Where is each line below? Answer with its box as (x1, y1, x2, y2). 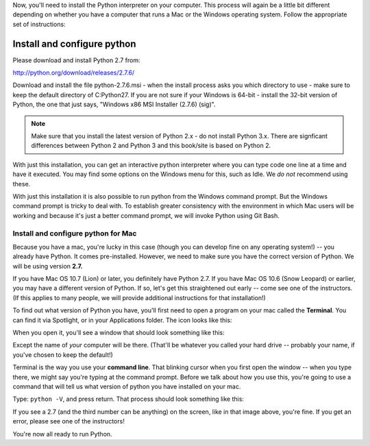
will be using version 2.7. (12, 262, 83, 270)
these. (12, 179, 31, 188)
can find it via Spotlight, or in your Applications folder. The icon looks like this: (12, 316, 232, 324)
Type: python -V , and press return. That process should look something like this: (12, 395, 245, 404)
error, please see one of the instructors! (12, 417, 125, 425)
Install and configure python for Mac (12, 228, 137, 238)
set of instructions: (12, 20, 66, 28)
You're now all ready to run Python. (12, 430, 112, 438)
